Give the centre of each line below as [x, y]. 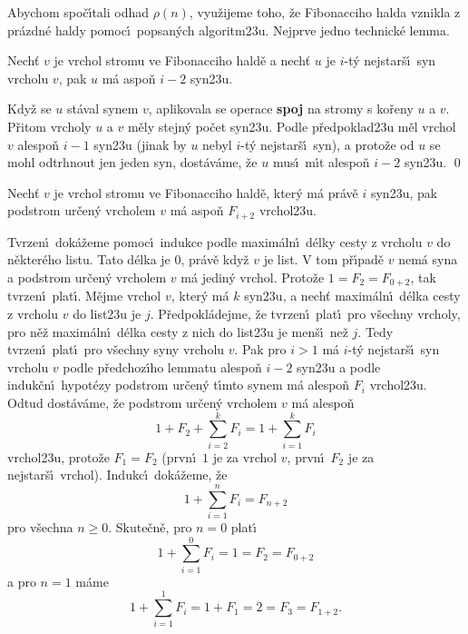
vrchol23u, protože [58, 456]
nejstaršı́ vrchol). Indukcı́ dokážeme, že [117, 475]
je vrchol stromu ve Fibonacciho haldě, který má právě [206, 192]
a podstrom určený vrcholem [87, 277]
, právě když [215, 259]
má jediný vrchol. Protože [253, 277]
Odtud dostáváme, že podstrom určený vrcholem [142, 402]
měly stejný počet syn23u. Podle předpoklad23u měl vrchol [292, 126]
